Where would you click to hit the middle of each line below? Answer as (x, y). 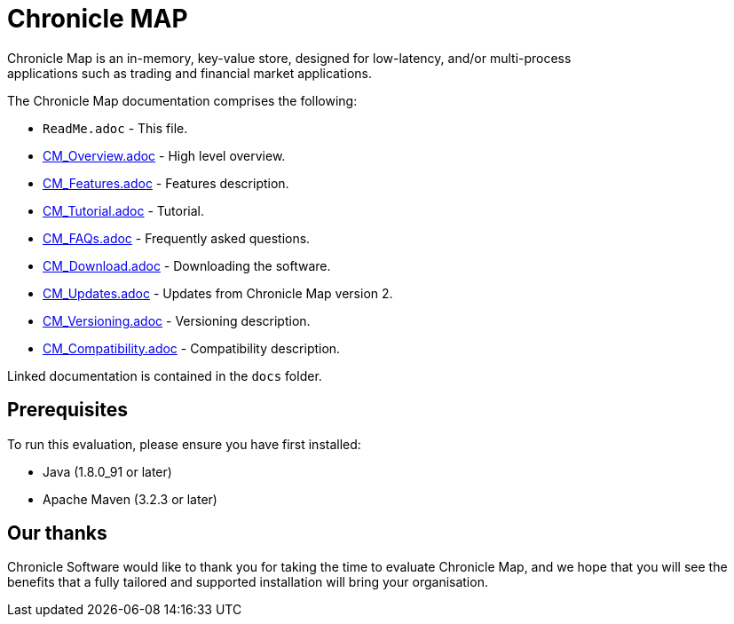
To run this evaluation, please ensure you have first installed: (184, 444)
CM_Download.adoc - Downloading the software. (187, 265)
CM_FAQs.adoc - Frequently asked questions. (177, 238)
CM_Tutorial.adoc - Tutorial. (124, 210)
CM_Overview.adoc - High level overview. (164, 155)
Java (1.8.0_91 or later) (107, 471)
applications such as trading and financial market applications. (189, 73)
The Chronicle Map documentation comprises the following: (182, 100)
